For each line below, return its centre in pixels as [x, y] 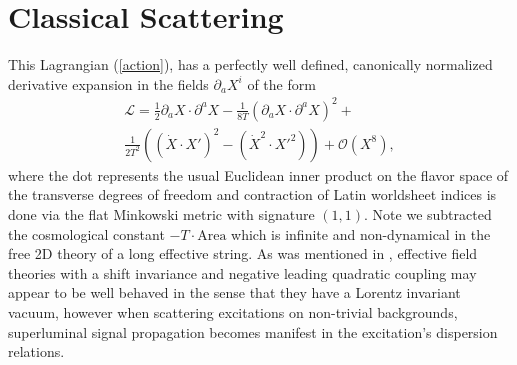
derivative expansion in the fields [108, 83]
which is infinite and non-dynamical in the [361, 233]
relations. [36, 351]
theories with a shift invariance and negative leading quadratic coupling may [242, 272]
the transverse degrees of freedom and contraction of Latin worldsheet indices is [252, 194]
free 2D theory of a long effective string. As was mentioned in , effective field [243, 253]
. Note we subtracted [428, 214]
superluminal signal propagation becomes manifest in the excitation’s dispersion [253, 331]
